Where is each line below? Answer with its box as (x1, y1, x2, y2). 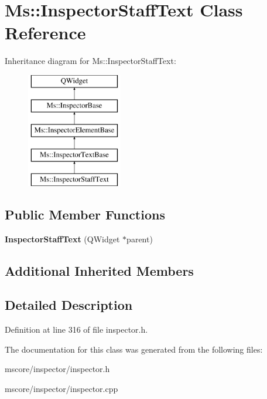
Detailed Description (5, 296, 133, 314)
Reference (5, 21, 86, 45)
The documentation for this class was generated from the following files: (5, 343, 263, 355)
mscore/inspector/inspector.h (5, 363, 110, 375)
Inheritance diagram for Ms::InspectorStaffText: (5, 55, 176, 67)
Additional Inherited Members (5, 261, 194, 279)
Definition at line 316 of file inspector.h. (5, 323, 148, 336)
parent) (126, 232, 153, 245)
